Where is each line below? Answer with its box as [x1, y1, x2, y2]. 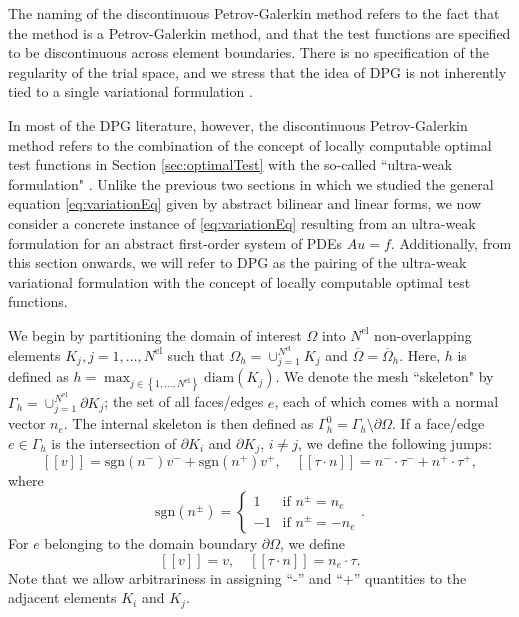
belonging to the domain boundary [44, 532, 258, 553]
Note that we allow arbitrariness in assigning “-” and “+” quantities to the [8, 567, 467, 588]
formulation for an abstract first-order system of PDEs [8, 232, 343, 253]
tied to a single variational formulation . [8, 81, 253, 102]
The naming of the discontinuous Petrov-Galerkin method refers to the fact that [8, 3, 500, 23]
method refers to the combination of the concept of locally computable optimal [8, 134, 492, 155]
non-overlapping [374, 324, 472, 345]
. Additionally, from [390, 232, 512, 253]
